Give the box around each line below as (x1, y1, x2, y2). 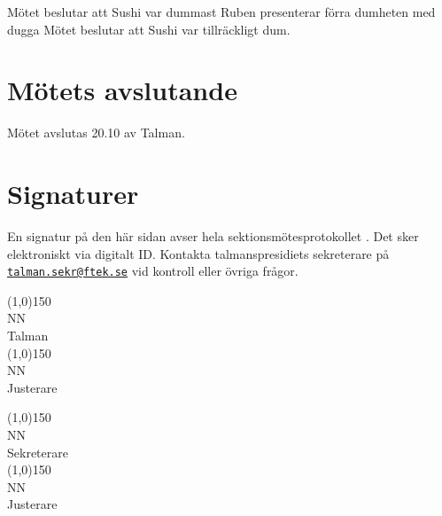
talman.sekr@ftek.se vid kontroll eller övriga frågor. (7, 262, 299, 280)
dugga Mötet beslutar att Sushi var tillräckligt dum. (7, 20, 291, 38)
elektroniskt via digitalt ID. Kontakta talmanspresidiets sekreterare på (7, 244, 390, 262)
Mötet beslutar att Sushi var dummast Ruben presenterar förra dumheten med (7, 3, 436, 20)
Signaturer (7, 176, 139, 212)
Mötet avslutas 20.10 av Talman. (7, 123, 185, 142)
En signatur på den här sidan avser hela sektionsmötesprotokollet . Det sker (7, 227, 419, 246)
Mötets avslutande (7, 72, 237, 108)
